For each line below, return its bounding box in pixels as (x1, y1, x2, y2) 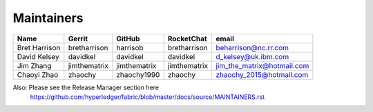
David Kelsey (17, 52, 59, 61)
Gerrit (68, 34, 88, 43)
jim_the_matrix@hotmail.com (215, 60, 309, 70)
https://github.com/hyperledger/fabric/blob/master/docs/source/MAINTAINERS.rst (30, 93, 265, 101)
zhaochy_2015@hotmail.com (215, 69, 309, 79)
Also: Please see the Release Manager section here (12, 83, 159, 91)
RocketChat (167, 34, 207, 43)
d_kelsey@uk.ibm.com (215, 52, 289, 61)
